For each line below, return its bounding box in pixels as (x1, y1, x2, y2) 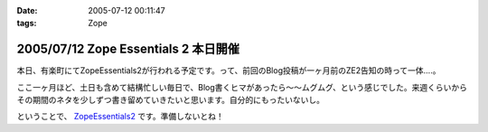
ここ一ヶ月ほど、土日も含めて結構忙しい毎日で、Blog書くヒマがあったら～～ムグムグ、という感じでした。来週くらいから (16, 81, 468, 92)
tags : (16, 18, 37, 29)
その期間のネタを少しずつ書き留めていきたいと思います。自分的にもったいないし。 (16, 95, 325, 106)
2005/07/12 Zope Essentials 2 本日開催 (16, 42, 239, 57)
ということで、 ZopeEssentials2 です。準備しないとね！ (16, 111, 225, 122)
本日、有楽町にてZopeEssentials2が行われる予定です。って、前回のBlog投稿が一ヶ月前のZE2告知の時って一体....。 (16, 65, 441, 76)
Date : (16, 5, 38, 15)
